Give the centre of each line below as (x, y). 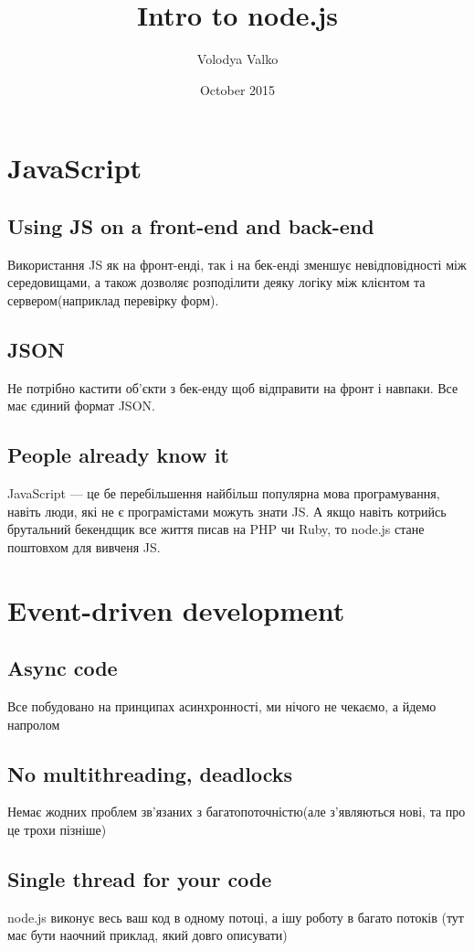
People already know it (118, 455)
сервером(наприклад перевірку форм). (113, 299)
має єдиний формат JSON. (81, 406)
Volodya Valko (237, 59)
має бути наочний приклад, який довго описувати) (147, 935)
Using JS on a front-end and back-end (191, 225)
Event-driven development (176, 609)
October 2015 (237, 89)
